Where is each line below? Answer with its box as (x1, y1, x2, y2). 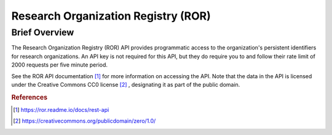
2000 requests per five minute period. (11, 61, 108, 68)
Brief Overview (11, 27, 74, 38)
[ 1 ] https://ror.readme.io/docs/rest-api (13, 106, 109, 113)
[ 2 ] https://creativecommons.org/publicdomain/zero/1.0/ (13, 117, 156, 125)
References (11, 93, 48, 101)
